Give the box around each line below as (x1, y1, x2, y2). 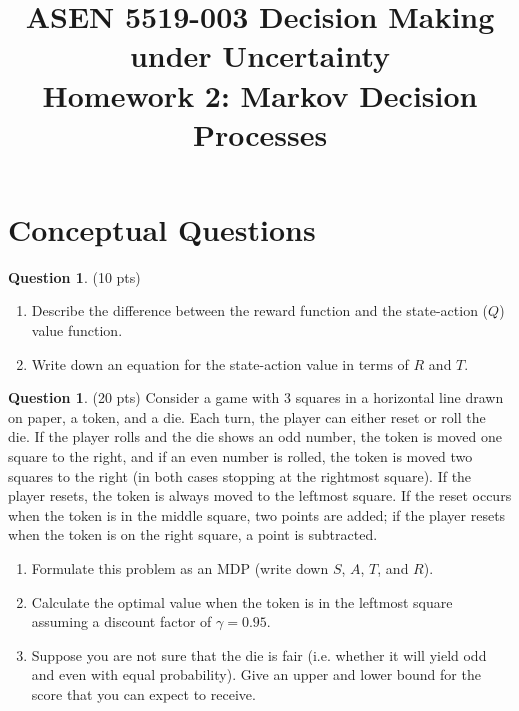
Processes (192, 113, 328, 154)
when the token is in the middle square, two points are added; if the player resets (8, 504, 506, 525)
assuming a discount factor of (31, 611, 212, 632)
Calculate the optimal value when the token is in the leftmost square (31, 591, 453, 612)
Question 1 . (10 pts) (8, 266, 141, 287)
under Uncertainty (129, 35, 391, 76)
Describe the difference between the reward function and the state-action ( (31, 300, 489, 321)
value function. (31, 320, 123, 341)
